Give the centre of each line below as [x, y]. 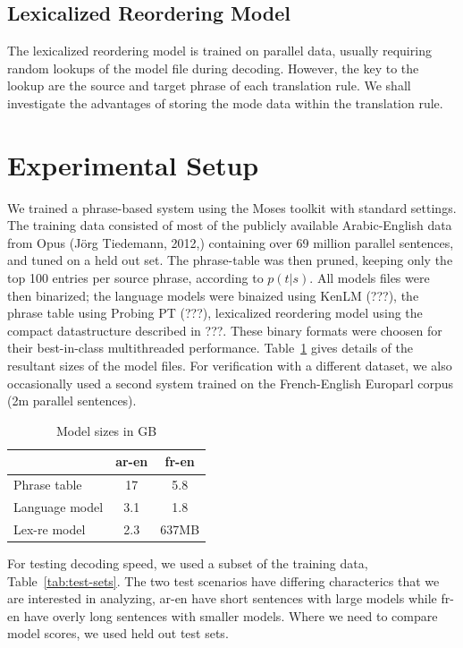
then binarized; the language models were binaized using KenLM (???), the [213, 295]
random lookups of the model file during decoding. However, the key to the [213, 68]
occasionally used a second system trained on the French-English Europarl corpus [231, 383]
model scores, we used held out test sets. [118, 633]
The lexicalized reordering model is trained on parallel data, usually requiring [219, 51]
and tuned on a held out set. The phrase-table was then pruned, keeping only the [230, 260]
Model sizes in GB [107, 430]
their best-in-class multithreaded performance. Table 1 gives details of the [210, 348]
